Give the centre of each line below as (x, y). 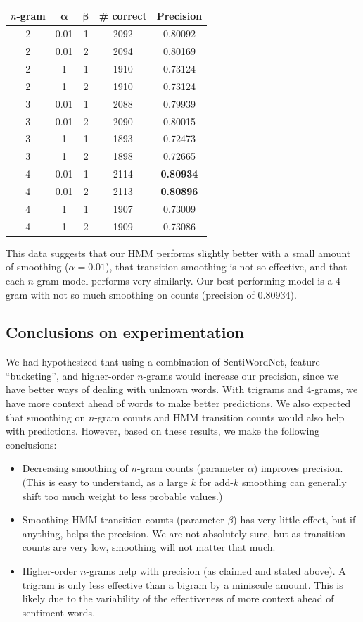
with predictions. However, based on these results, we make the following (163, 431)
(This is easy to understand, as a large (105, 482)
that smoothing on (46, 417)
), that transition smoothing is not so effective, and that (227, 267)
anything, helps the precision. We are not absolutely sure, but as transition (184, 533)
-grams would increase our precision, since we (241, 375)
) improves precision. (298, 468)
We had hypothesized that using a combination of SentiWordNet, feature (163, 362)
